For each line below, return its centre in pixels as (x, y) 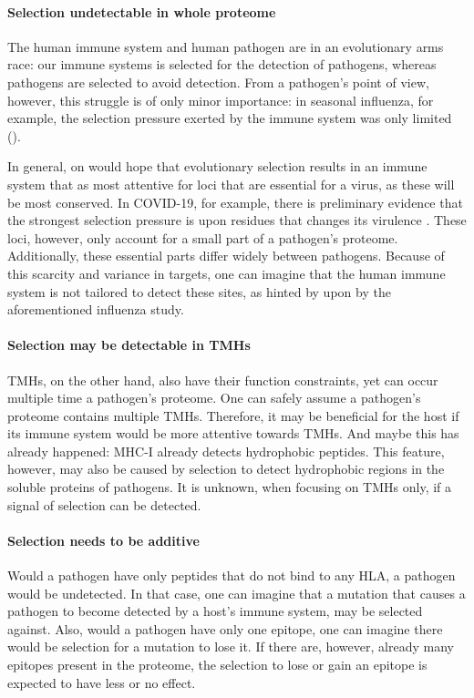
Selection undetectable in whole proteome (142, 11)
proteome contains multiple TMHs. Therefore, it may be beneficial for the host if (233, 415)
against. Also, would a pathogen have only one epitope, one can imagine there (225, 628)
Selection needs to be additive (103, 540)
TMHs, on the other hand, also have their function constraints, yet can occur (223, 380)
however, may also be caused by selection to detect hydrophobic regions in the (226, 469)
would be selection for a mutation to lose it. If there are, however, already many (231, 647)
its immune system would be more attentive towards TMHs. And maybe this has (233, 433)
